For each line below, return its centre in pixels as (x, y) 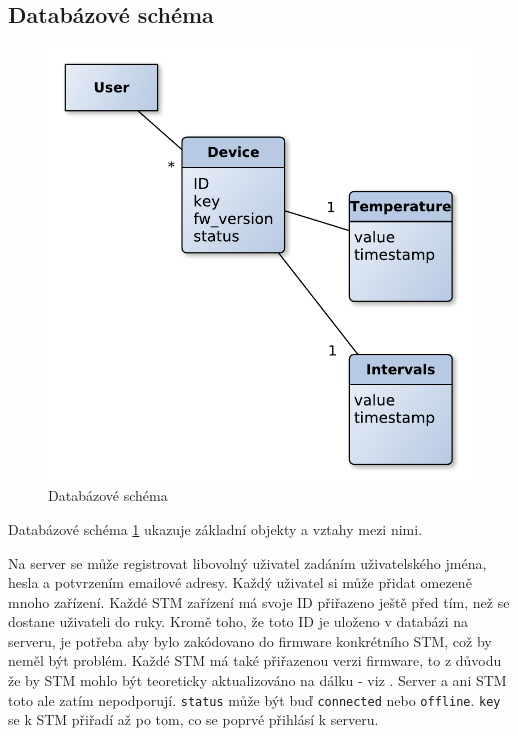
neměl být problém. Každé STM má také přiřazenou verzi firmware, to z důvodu (255, 660)
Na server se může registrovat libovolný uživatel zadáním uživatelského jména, (247, 562)
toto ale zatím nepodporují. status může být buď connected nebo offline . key (254, 699)
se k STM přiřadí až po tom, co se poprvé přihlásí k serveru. (193, 719)
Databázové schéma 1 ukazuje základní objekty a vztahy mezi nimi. (215, 528)
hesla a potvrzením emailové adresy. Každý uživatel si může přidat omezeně (240, 582)
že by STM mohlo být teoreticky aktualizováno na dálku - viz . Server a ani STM (257, 680)
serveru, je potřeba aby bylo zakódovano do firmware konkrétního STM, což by (250, 640)
